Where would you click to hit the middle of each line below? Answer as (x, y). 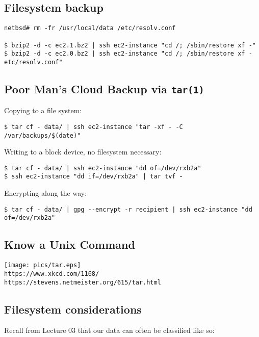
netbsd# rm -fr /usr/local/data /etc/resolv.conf (90, 28)
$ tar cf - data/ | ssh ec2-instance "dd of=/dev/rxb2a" (103, 168)
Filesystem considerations (73, 309)
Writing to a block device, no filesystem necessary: (83, 152)
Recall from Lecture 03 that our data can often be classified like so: (109, 330)
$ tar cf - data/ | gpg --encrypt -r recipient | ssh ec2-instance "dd (128, 209)
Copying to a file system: (43, 110)
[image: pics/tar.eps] (43, 265)
